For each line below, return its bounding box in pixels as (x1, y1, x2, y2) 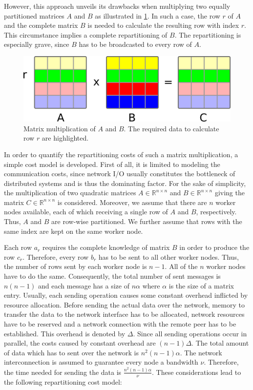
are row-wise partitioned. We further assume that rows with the (51, 216, 242, 226)
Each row (4, 242, 32, 252)
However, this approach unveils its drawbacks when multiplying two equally (4, 1, 231, 11)
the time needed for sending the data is (4, 367, 122, 377)
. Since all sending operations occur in (133, 328, 247, 338)
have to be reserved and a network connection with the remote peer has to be (4, 319, 236, 328)
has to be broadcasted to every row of (79, 39, 192, 49)
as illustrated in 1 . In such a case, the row (95, 10, 220, 21)
